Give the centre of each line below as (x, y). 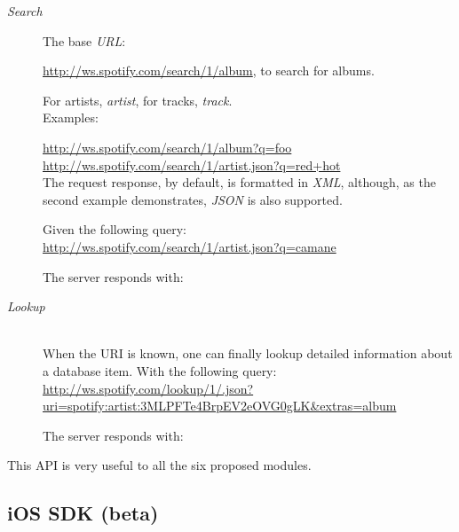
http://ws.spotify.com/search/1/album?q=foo (167, 147)
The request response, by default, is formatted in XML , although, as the (239, 182)
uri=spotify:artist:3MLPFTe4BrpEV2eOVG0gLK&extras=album (220, 406)
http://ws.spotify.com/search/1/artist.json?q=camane (190, 246)
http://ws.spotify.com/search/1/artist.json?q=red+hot (192, 164)
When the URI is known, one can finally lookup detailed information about (248, 353)
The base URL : (84, 40)
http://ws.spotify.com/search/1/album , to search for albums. (209, 70)
